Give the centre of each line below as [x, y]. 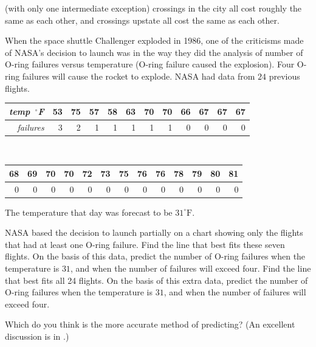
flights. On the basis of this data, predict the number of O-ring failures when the [155, 256]
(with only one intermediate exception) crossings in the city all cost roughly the [153, 8]
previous [284, 76]
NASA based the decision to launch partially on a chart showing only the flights [154, 232]
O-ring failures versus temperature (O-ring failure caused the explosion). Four [150, 64]
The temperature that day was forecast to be [89, 212]
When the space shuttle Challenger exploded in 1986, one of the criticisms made [154, 40]
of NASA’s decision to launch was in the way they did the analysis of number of [154, 52]
